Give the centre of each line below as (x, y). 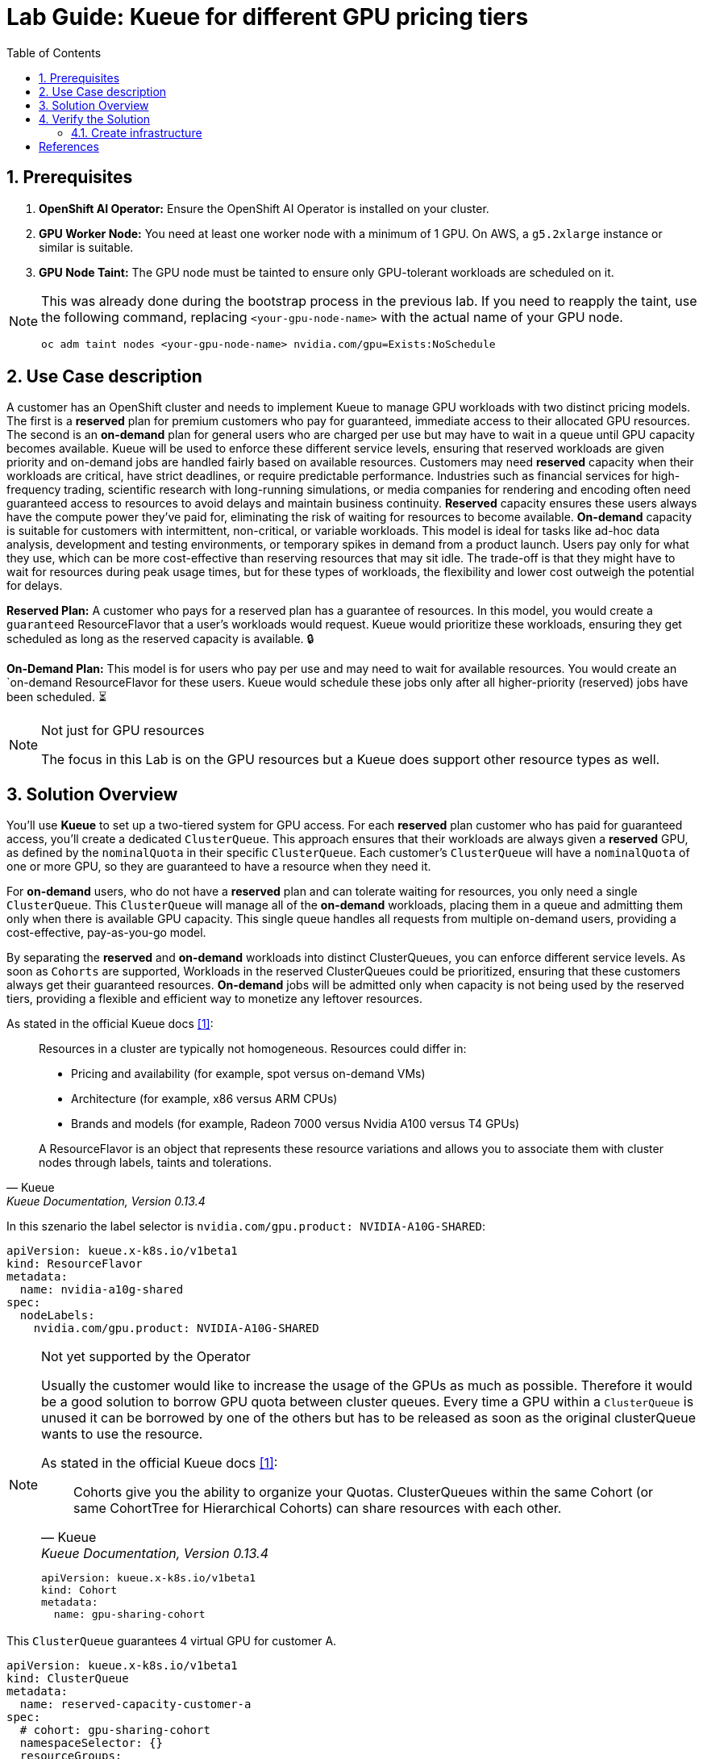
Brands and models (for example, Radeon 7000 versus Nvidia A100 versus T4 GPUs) (295, 1124)
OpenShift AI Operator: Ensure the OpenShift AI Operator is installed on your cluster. (264, 208)
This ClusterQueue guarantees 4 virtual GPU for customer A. (172, 1641)
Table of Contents (54, 52)
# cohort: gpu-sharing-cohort (115, 1730)
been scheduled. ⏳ (57, 697)
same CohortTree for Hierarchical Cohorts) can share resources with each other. (318, 1508)
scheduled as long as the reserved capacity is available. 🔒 (160, 639)
